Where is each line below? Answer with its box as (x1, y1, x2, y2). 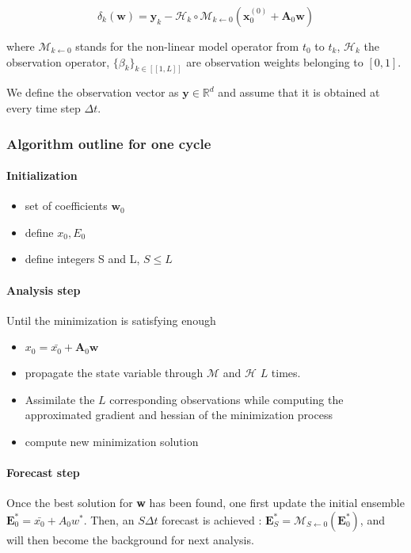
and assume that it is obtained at (218, 84, 380, 101)
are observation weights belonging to (186, 53, 363, 70)
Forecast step (6, 463, 80, 480)
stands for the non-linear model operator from (75, 38, 299, 54)
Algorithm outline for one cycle (6, 133, 211, 153)
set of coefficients (25, 197, 108, 214)
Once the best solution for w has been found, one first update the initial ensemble (6, 494, 405, 511)
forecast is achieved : (162, 511, 262, 528)
